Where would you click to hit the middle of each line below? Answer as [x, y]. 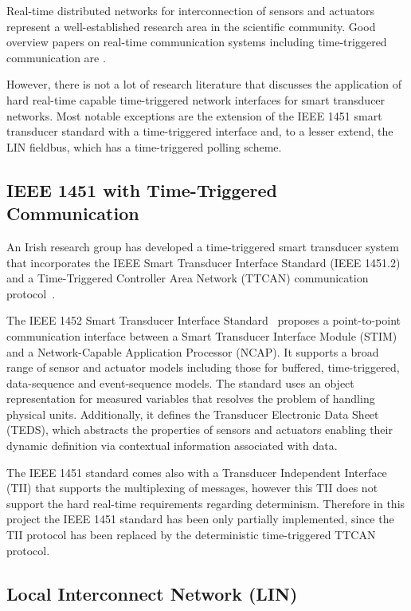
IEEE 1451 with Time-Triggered [142, 189]
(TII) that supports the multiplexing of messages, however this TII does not [192, 488]
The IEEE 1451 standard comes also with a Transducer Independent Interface [197, 472]
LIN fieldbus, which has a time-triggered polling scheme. [144, 146]
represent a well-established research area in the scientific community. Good [191, 26]
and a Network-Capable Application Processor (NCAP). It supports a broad [193, 351]
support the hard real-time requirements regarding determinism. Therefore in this [206, 503]
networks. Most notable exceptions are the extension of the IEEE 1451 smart [194, 115]
